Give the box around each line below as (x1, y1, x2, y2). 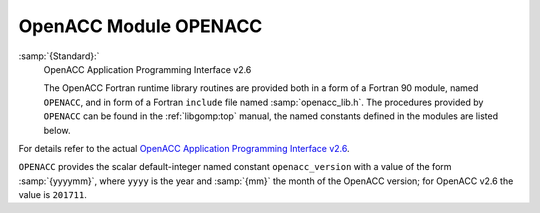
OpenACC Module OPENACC (18, 15, 263, 37)
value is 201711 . (18, 189, 87, 201)
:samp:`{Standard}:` (18, 50, 100, 62)
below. (43, 124, 71, 136)
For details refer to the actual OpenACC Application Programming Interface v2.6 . (18, 142, 350, 154)
